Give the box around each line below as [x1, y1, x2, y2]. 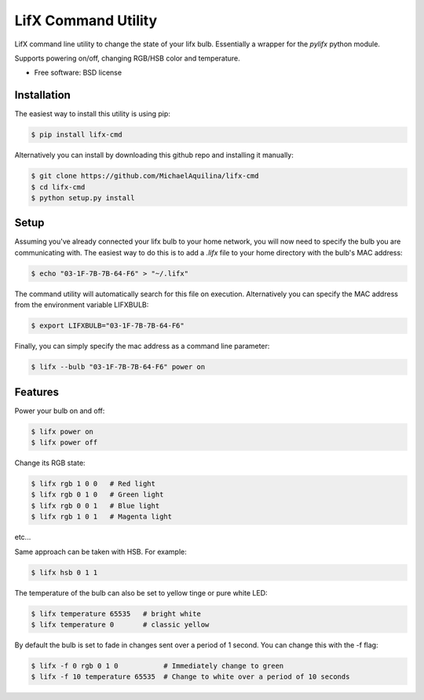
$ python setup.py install [31, 193, 135, 202]
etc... [14, 533, 31, 542]
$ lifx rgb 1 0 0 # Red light [31, 479, 156, 489]
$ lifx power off [31, 438, 98, 447]
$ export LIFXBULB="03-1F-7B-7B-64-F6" [31, 321, 185, 330]
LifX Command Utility [14, 12, 158, 29]
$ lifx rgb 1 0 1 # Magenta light [31, 512, 173, 522]
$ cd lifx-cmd [31, 182, 86, 192]
